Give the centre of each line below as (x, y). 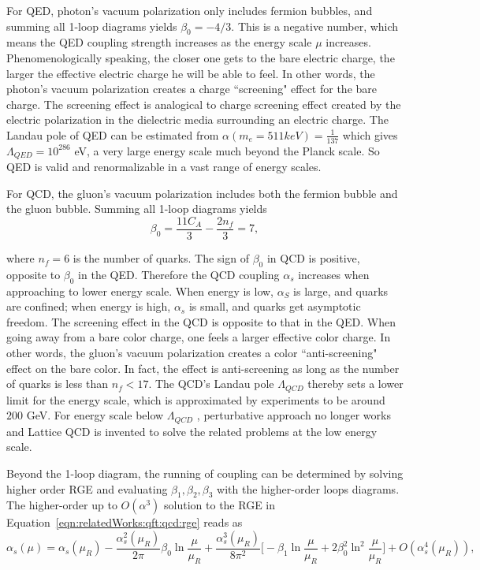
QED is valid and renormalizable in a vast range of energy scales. (164, 167)
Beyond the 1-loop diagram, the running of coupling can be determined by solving (205, 473)
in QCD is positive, (313, 258)
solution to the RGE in (220, 505)
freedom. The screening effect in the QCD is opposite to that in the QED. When (201, 321)
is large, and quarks (341, 291)
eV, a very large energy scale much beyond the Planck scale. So (227, 150)
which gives (370, 134)
